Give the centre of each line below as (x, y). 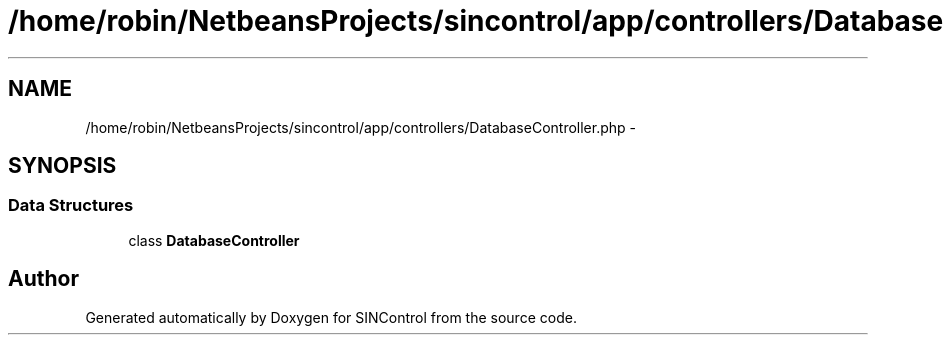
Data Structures (71, 205)
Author (43, 279)
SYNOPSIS (62, 166)
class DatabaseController (214, 240)
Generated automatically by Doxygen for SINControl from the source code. (331, 317)
